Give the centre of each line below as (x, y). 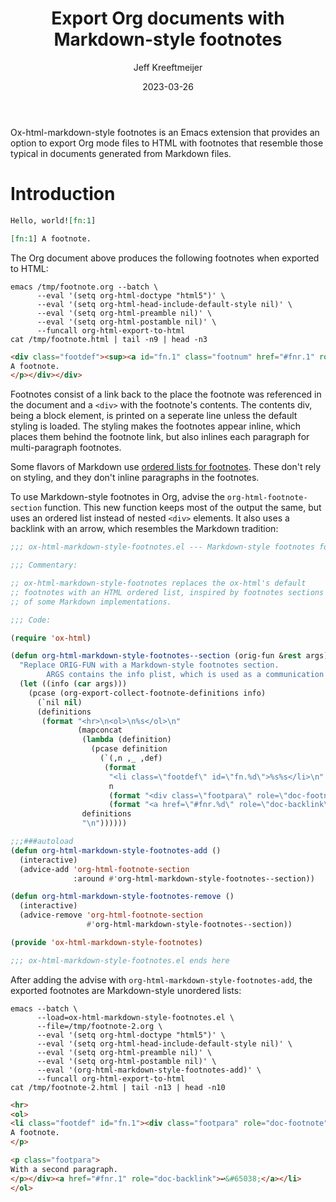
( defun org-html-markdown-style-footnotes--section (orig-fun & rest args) (169, 656)
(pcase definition (129, 749)
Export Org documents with (168, 18)
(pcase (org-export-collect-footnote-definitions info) (147, 693)
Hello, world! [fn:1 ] (53, 220)
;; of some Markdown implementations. (91, 602)
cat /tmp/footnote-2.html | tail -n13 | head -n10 (118, 1087)
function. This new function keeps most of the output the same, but (183, 508)
